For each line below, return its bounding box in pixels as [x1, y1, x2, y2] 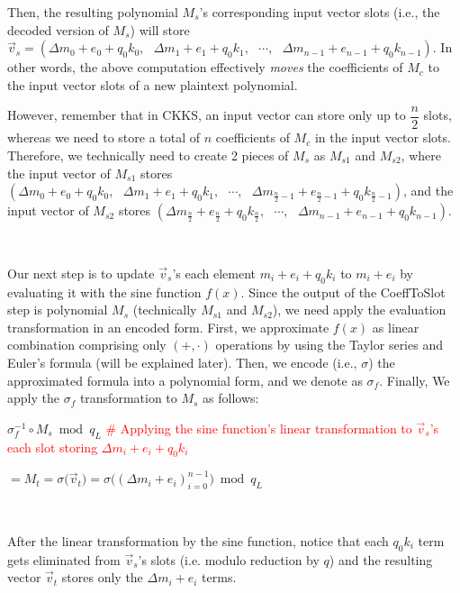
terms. [202, 568, 237, 587]
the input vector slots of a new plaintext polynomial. [7, 75, 298, 94]
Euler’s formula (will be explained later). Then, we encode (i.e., [7, 352, 357, 371]
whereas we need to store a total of [7, 128, 201, 147]
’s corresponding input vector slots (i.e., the [199, 3, 440, 21]
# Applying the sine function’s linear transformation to [105, 418, 412, 437]
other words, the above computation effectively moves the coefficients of [7, 58, 403, 77]
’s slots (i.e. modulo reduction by [138, 550, 320, 569]
